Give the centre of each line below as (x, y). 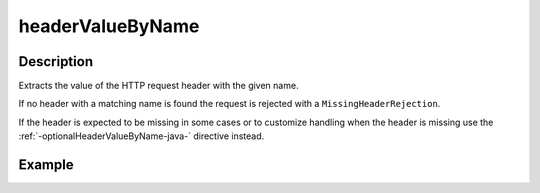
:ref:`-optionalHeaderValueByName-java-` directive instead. (141, 136)
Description (56, 61)
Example (46, 165)
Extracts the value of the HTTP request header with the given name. (158, 86)
